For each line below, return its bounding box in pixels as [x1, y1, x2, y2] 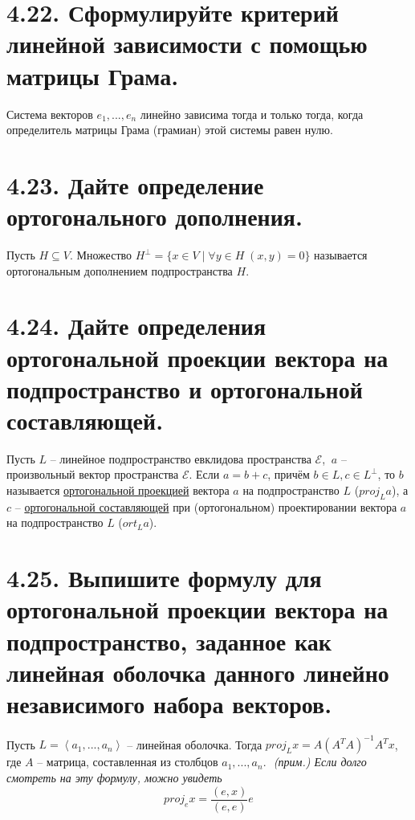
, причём [267, 466, 310, 483]
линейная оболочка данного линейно [6, 655, 389, 688]
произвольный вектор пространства [6, 466, 179, 483]
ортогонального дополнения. [6, 200, 303, 233]
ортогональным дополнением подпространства [6, 262, 233, 279]
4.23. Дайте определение [6, 168, 264, 201]
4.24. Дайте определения [6, 309, 266, 342]
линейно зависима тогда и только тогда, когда [140, 105, 364, 122]
